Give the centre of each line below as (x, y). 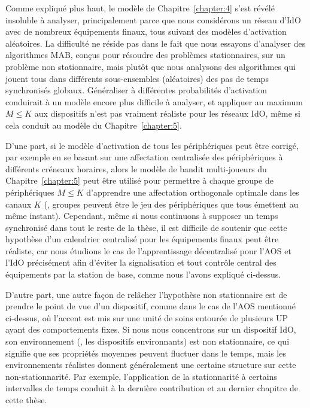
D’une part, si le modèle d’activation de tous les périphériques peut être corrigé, (152, 145)
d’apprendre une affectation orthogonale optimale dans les (193, 192)
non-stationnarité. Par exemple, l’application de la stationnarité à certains (142, 376)
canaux (19, 204)
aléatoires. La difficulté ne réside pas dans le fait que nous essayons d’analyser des (156, 43)
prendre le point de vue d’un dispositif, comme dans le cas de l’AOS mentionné (151, 306)
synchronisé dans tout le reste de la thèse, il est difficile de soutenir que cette (146, 227)
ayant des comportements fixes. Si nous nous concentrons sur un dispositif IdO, (151, 329)
